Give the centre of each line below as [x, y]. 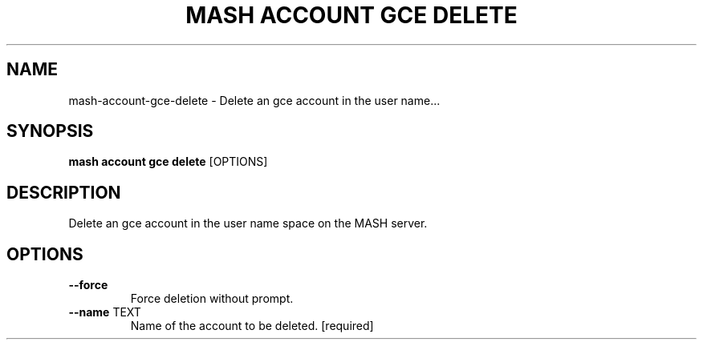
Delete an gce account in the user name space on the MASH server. [248, 223]
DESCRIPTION [64, 192]
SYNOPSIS [50, 131]
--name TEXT [105, 312]
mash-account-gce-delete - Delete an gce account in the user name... [254, 100]
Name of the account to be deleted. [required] [252, 326]
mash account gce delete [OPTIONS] [168, 162]
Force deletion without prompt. [212, 299]
